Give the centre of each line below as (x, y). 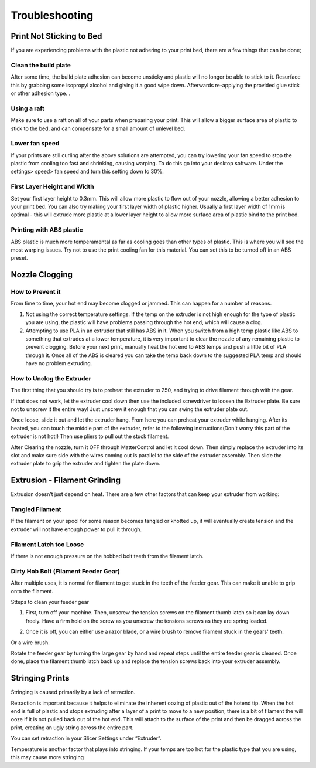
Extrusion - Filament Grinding (66, 480)
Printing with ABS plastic (47, 230)
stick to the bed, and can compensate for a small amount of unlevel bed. (98, 128)
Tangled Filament (36, 509)
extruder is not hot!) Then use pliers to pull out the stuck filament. (90, 436)
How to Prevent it (36, 292)
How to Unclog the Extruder (51, 378)
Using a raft (28, 108)
